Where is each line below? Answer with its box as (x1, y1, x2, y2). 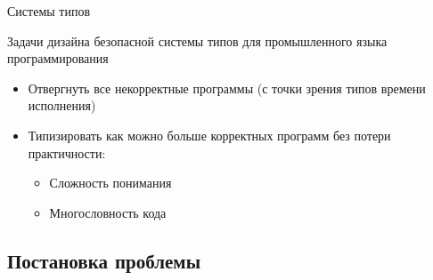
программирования (7, 49, 109, 68)
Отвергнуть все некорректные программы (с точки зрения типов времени (28, 78, 426, 97)
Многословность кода (49, 203, 167, 221)
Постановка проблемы (7, 246, 201, 274)
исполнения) (28, 96, 96, 115)
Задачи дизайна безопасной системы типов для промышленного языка (7, 31, 388, 50)
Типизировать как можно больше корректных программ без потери (28, 125, 391, 144)
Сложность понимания (49, 173, 172, 192)
